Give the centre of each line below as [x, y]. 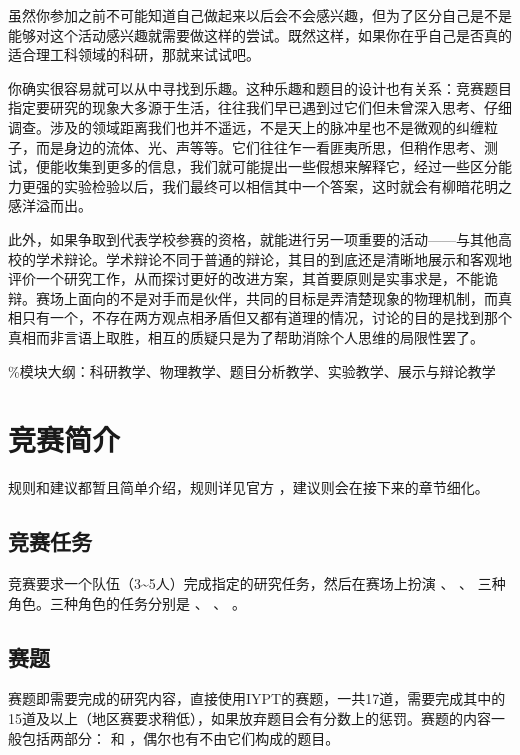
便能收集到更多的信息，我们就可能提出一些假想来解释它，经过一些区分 [266, 166]
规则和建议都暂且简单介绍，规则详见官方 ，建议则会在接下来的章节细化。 [248, 487]
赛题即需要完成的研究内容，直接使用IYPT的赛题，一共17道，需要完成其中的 [257, 698]
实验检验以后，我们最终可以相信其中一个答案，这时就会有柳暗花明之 [287, 185]
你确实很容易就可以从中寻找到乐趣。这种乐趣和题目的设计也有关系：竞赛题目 [260, 87]
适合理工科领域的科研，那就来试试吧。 [134, 54]
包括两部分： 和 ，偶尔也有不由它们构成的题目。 [180, 737]
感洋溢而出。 [50, 205]
